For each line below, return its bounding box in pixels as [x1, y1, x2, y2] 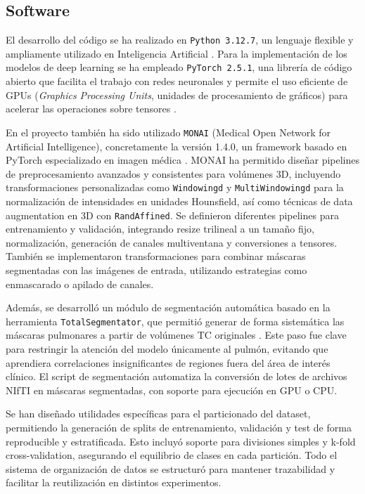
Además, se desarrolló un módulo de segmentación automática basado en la [6, 300, 331, 315]
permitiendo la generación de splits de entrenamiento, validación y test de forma [6, 420, 352, 435]
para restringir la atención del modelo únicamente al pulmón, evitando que [6, 342, 328, 356]
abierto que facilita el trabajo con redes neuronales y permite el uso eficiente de [6, 74, 348, 89]
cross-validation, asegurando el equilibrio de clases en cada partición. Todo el [6, 448, 338, 462]
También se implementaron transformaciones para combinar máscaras [6, 249, 306, 264]
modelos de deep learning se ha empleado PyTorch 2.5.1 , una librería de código [6, 60, 352, 74]
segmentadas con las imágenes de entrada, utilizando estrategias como [6, 263, 307, 278]
